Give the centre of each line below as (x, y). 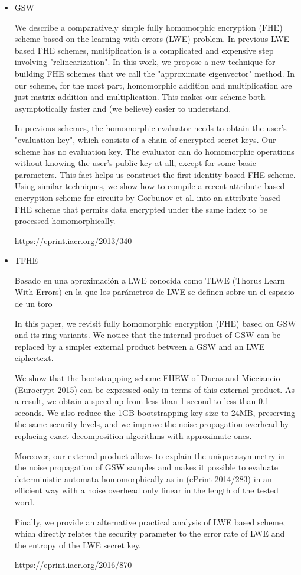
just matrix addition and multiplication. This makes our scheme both (140, 97)
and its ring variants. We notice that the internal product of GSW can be (148, 335)
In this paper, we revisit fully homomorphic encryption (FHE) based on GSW (155, 323)
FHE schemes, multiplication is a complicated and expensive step (156, 50)
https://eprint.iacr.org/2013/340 (73, 240)
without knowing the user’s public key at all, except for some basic (135, 163)
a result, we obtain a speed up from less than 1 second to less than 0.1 (142, 401)
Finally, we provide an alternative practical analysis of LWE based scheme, (150, 522)
